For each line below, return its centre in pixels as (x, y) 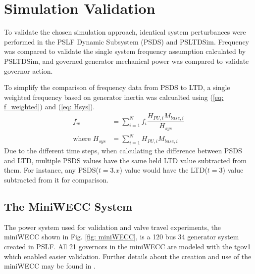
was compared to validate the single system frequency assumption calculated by (125, 51)
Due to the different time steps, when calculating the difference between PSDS (123, 151)
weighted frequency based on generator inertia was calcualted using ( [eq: (114, 97)
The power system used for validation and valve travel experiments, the (112, 227)
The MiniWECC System (68, 206)
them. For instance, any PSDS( (51, 170)
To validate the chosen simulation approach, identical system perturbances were (125, 32)
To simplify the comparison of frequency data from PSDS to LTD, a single (117, 87)
